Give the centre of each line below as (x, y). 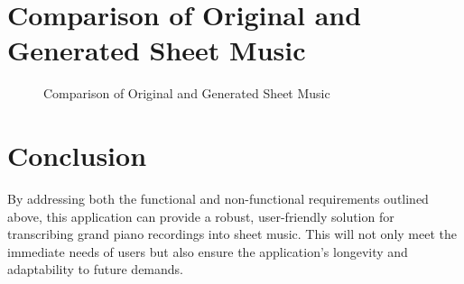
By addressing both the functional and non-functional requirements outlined (218, 199)
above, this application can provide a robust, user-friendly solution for (201, 216)
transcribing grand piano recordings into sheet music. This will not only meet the (232, 234)
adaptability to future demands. (95, 269)
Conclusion (77, 156)
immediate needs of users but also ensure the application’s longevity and (208, 251)
